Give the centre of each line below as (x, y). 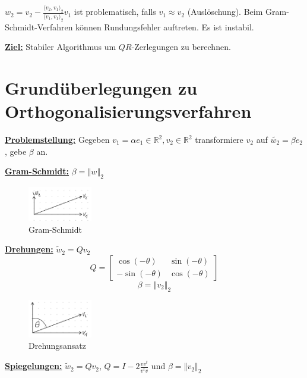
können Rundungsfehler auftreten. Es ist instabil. (165, 26)
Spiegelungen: (34, 366)
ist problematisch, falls (115, 12)
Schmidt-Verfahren (39, 26)
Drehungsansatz (57, 346)
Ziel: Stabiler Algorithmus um (61, 47)
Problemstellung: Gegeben (57, 140)
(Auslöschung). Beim (225, 12)
